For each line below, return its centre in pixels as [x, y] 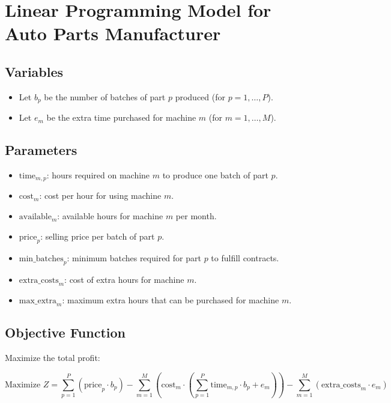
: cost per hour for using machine [100, 195]
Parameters [41, 150]
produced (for [200, 96]
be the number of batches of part [105, 96]
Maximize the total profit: [53, 358]
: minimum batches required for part [134, 258]
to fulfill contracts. [245, 258]
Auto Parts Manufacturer [113, 33]
